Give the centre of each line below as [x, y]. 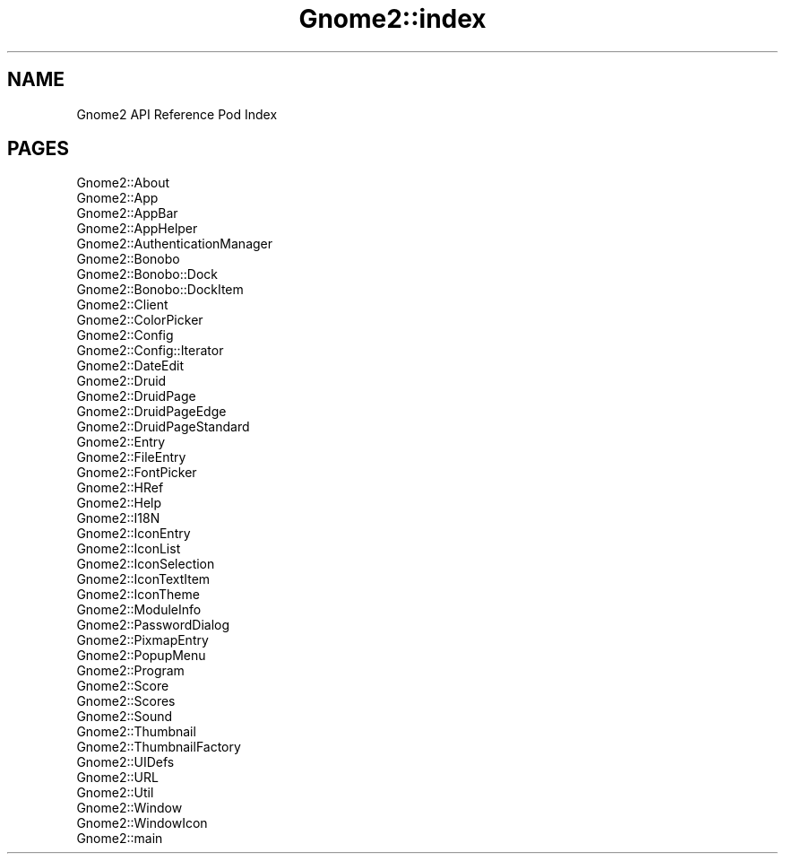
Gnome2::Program [130, 671]
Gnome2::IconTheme [138, 595]
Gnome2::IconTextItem [143, 579]
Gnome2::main [120, 839]
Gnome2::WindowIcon [142, 823]
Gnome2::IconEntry [134, 534]
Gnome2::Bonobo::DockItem [160, 290]
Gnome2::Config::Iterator [150, 351]
